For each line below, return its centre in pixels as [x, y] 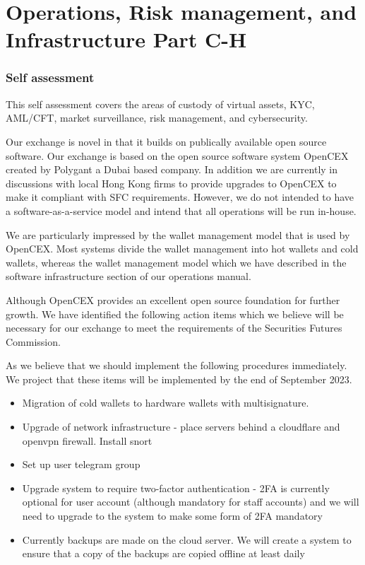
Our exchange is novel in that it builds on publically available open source [166, 141]
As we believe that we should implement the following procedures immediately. [176, 365]
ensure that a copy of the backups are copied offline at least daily [163, 553]
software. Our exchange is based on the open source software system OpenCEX [177, 155]
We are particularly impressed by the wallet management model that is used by [178, 234]
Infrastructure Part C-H [126, 39]
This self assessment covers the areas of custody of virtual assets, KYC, [160, 104]
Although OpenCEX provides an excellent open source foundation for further [173, 299]
